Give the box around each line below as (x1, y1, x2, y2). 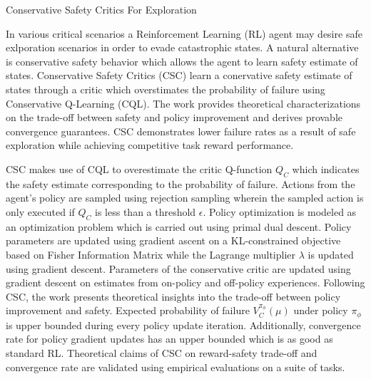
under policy (293, 303, 348, 318)
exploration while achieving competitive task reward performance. (6, 137, 294, 152)
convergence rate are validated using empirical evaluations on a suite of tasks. (6, 359, 345, 374)
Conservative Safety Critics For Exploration (6, 2, 197, 16)
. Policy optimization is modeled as (203, 204, 357, 219)
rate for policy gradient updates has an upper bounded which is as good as (6, 331, 333, 346)
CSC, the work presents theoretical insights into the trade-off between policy (6, 289, 341, 303)
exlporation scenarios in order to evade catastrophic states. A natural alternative (6, 40, 359, 55)
